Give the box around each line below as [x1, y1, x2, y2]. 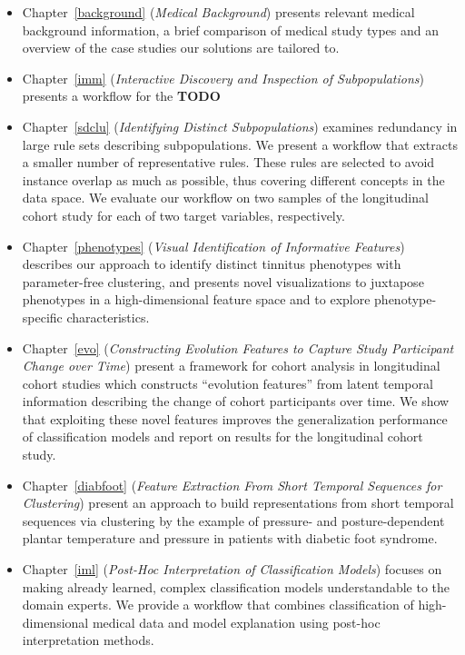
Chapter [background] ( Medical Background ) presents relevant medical [22, 3, 415, 21]
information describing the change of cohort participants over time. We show [22, 392, 450, 411]
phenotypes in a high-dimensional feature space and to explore [22, 290, 371, 309]
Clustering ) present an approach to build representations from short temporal [22, 493, 454, 512]
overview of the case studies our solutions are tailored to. [22, 38, 340, 57]
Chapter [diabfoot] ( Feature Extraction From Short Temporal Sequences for [22, 475, 442, 494]
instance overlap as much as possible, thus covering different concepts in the [22, 170, 445, 189]
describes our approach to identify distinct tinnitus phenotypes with [22, 254, 401, 273]
